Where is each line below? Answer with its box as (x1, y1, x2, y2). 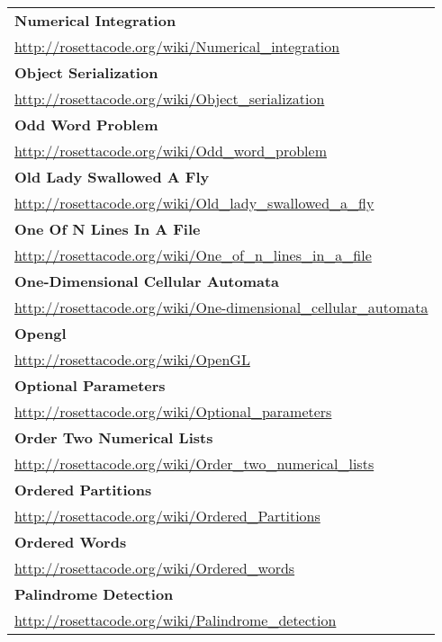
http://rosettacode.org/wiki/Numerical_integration (14, 36, 340, 57)
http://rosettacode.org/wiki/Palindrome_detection (14, 610, 337, 630)
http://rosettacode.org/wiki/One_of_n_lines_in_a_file (14, 245, 372, 265)
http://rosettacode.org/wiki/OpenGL (14, 349, 250, 370)
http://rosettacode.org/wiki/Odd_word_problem (14, 140, 327, 161)
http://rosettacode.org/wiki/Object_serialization (14, 88, 325, 109)
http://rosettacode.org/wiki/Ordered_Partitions (14, 505, 320, 526)
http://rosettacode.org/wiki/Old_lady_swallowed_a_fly (14, 192, 374, 213)
